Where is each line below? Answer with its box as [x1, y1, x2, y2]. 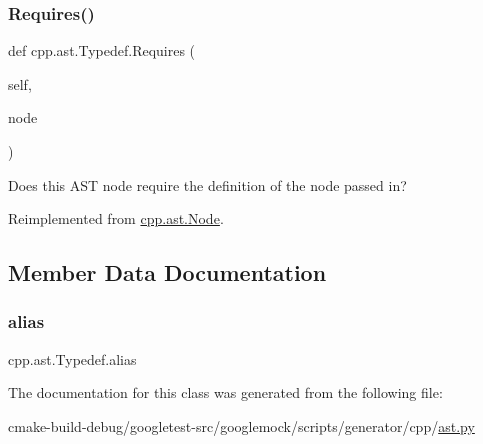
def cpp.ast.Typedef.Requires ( [8, 40, 196, 61]
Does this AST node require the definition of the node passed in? [8, 174, 407, 195]
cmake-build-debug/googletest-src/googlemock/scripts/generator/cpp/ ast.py [8, 415, 475, 436]
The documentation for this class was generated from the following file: [8, 382, 443, 403]
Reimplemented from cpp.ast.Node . [8, 208, 224, 229]
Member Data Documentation [8, 257, 327, 288]
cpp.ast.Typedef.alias [8, 348, 137, 369]
